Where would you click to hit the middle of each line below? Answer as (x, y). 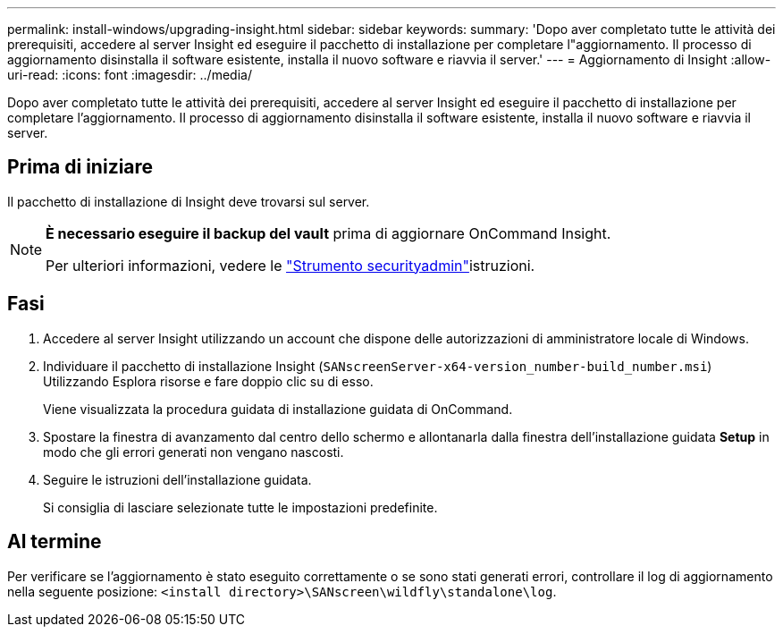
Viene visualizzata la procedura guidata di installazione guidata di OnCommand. (278, 409)
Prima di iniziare (80, 167)
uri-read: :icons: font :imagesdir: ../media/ (130, 75)
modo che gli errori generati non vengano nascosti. (194, 452)
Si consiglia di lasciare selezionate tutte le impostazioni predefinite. (240, 507)
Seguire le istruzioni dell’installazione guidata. (177, 479)
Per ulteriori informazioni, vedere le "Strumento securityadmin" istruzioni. (290, 265)
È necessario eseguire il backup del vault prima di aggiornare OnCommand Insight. (328, 233)
